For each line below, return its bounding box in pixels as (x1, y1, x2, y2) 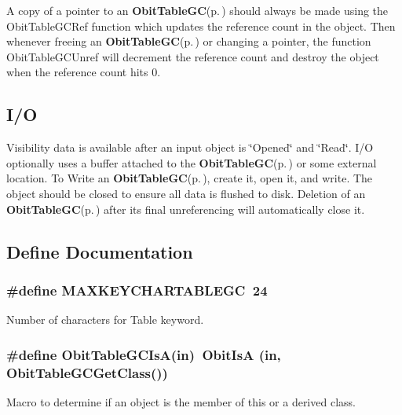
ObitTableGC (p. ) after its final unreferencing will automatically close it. (6, 200, 365, 217)
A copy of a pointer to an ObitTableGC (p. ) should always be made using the (6, 2, 389, 18)
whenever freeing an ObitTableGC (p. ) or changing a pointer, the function (6, 33, 371, 50)
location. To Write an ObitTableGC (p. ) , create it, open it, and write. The (6, 170, 373, 186)
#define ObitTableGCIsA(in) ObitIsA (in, (6, 344, 281, 364)
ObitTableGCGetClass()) (6, 362, 168, 382)
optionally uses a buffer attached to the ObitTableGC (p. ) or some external (6, 154, 377, 171)
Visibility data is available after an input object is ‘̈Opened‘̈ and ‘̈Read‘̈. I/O (6, 139, 374, 156)
